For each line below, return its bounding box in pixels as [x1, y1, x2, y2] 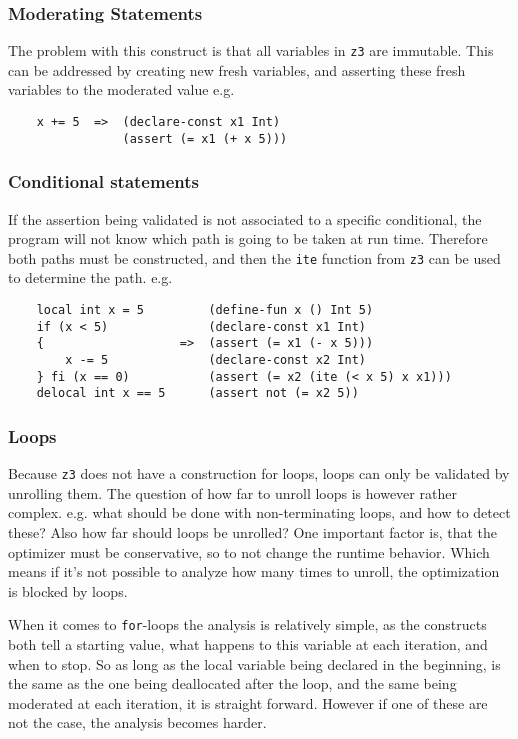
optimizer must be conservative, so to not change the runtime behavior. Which [8, 541, 490, 562]
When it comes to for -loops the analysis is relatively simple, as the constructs [8, 614, 487, 635]
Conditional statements [8, 169, 199, 194]
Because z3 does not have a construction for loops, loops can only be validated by [8, 463, 510, 484]
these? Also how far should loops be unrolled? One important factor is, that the [8, 522, 498, 543]
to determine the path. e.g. [8, 267, 173, 288]
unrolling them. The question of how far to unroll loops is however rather [8, 482, 457, 503]
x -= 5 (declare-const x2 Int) [65, 353, 366, 367]
